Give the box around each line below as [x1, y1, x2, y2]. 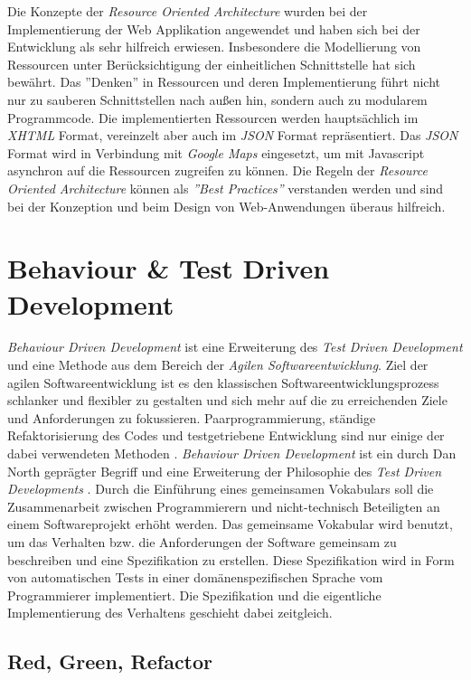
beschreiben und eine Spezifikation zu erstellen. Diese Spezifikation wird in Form [7, 550, 455, 569]
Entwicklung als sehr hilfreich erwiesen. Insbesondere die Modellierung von [7, 37, 421, 56]
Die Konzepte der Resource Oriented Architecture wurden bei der [7, 2, 368, 20]
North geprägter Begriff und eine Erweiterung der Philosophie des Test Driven [7, 461, 442, 480]
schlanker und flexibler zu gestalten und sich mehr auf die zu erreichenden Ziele [7, 391, 447, 410]
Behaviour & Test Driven [7, 250, 330, 287]
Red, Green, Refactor [7, 647, 213, 675]
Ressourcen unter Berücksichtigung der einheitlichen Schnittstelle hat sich [7, 54, 416, 73]
